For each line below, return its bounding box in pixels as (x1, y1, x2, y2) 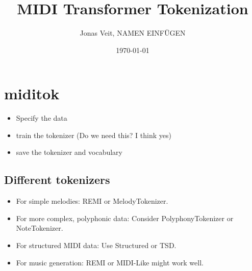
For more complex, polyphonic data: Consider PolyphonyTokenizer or (16, 212, 234, 223)
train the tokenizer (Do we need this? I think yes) (16, 129, 171, 140)
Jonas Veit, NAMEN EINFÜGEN (80, 28, 186, 38)
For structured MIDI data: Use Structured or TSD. (16, 240, 177, 251)
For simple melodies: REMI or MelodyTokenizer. (16, 196, 168, 206)
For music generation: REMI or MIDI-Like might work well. (16, 257, 204, 267)
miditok (4, 83, 60, 104)
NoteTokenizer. (16, 223, 63, 233)
